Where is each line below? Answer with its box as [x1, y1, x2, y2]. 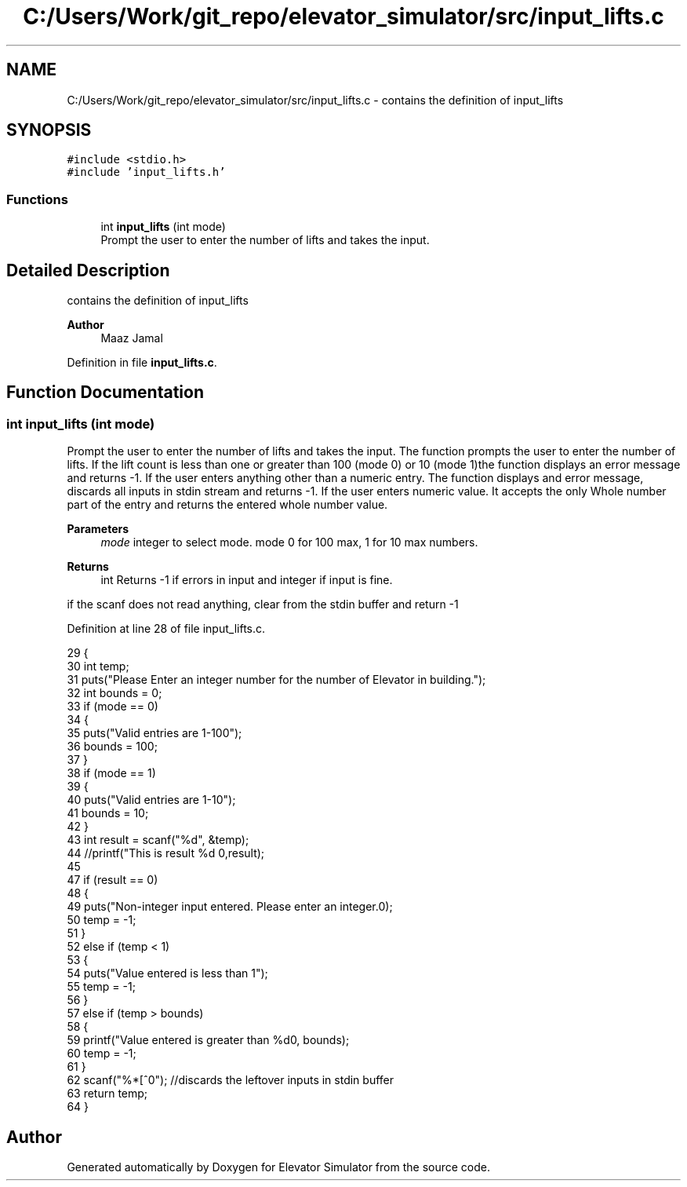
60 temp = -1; [67, 1046, 136, 1061]
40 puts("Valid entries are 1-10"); [67, 793, 236, 807]
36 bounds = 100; [67, 740, 158, 754]
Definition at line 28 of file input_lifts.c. [67, 622, 266, 636]
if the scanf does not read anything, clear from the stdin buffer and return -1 [67, 597, 459, 612]
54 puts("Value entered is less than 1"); [67, 966, 268, 981]
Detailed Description [6, 260, 170, 280]
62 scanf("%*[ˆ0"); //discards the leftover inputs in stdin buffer [67, 1073, 394, 1087]
